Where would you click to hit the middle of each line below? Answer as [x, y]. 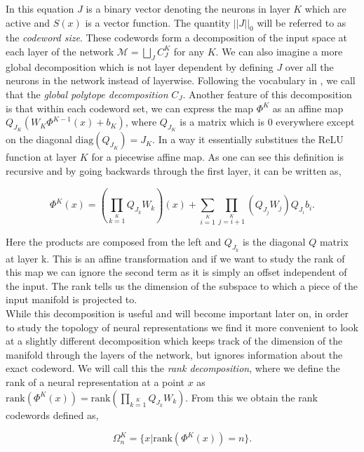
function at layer [41, 157]
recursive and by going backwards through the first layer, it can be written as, [174, 170]
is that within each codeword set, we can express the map [130, 108]
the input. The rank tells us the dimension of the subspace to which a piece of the [182, 285]
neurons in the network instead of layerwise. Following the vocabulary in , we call [181, 80]
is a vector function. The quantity [158, 22]
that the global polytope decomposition [87, 94]
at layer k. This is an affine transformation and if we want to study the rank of [175, 258]
